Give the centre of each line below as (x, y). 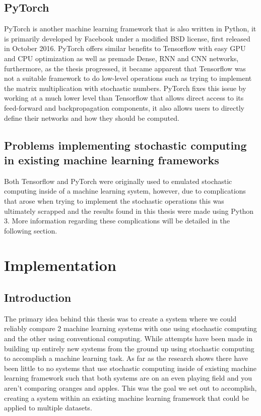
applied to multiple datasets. (48, 408)
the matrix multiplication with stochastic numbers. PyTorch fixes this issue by (125, 88)
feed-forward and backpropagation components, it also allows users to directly (124, 107)
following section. (31, 230)
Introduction (38, 297)
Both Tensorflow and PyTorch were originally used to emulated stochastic (118, 181)
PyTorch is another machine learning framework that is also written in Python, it (130, 29)
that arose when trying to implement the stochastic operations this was (114, 200)
